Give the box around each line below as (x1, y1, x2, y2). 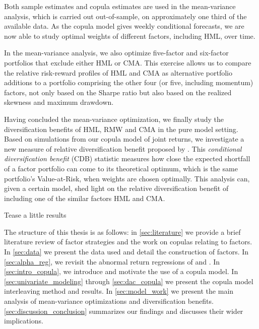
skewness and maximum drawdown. (4, 97, 114, 107)
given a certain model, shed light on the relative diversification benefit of (4, 183, 229, 193)
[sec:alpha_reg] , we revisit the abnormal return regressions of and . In (4, 256, 220, 267)
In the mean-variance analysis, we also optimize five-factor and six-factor (4, 47, 229, 58)
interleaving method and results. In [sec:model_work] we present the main (4, 286, 234, 296)
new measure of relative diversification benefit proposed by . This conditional (4, 143, 242, 154)
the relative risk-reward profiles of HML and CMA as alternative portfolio (4, 67, 232, 78)
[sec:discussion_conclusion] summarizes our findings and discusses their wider (4, 305, 243, 316)
